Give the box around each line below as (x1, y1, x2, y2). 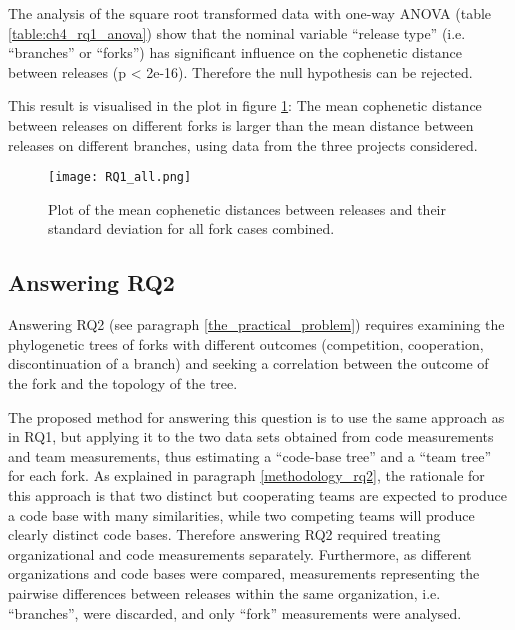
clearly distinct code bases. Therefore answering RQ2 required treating (8, 524, 441, 545)
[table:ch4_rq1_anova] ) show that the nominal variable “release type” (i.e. (8, 22, 466, 43)
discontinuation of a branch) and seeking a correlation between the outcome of (8, 353, 489, 374)
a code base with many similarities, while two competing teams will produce (8, 504, 475, 525)
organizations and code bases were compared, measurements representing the (8, 563, 480, 584)
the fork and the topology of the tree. (8, 372, 238, 393)
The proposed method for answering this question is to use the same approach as (8, 406, 505, 427)
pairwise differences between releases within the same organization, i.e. (8, 582, 441, 603)
